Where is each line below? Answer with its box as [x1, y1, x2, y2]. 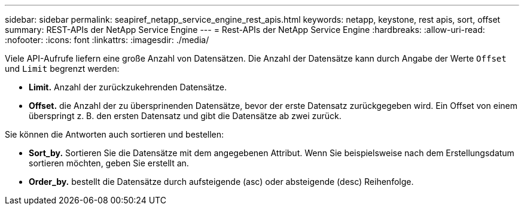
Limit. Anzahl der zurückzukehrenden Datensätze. [29, 82, 227, 92]
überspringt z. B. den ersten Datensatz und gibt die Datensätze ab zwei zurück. [29, 111, 342, 121]
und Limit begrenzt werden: [5, 63, 120, 74]
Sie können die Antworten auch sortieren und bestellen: [5, 129, 224, 139]
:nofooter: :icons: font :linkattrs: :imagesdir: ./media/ [5, 35, 209, 45]
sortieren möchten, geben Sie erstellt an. [29, 158, 189, 168]
